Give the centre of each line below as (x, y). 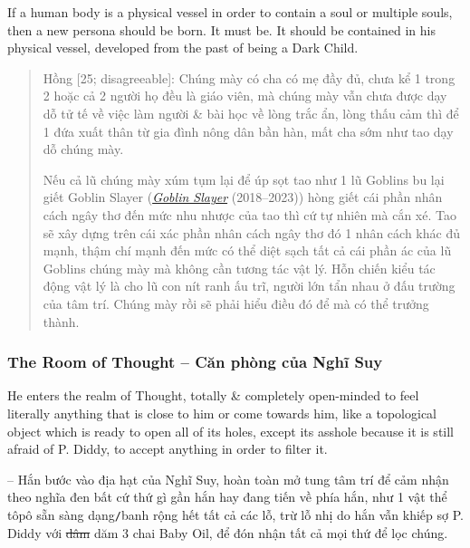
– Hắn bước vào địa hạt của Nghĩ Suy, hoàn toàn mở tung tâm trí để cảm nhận (228, 479)
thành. (61, 321)
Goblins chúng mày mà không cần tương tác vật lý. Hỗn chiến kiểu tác (239, 268)
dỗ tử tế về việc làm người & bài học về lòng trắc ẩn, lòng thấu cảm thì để (251, 113)
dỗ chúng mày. (83, 149)
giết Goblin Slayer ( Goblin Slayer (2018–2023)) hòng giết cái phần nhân (243, 197)
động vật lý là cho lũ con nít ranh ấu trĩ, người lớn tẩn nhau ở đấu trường (249, 286)
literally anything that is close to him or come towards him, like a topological (222, 413)
